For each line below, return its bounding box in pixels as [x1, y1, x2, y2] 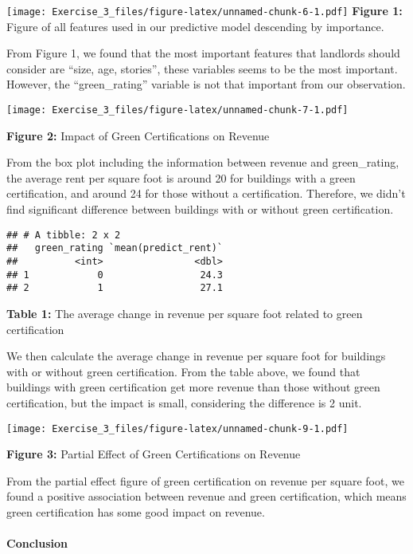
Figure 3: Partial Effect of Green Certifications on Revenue [6, 446, 301, 462]
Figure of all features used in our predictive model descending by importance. [6, 18, 384, 34]
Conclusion [6, 535, 68, 552]
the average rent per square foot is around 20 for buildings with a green [6, 169, 356, 186]
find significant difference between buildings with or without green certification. [6, 201, 394, 218]
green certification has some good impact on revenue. [6, 503, 265, 520]
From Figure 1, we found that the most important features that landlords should [6, 45, 400, 61]
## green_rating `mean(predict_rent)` [6, 242, 224, 254]
